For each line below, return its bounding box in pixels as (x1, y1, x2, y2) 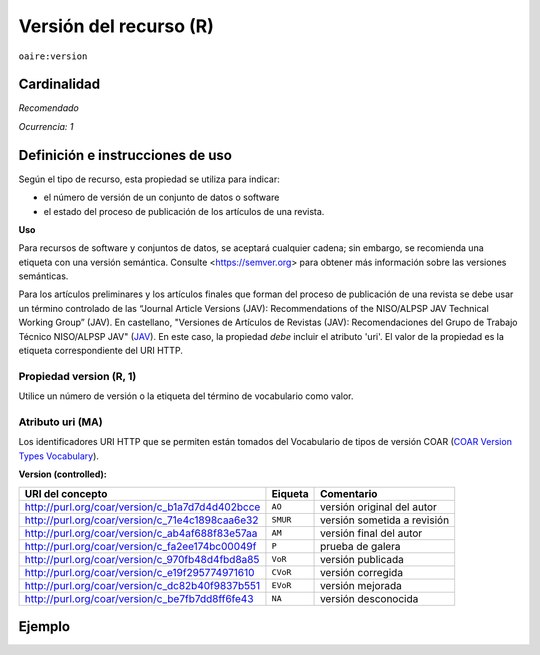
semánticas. (18, 270, 69, 282)
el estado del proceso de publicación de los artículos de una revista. (43, 205, 325, 217)
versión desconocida (320, 591, 419, 605)
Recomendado (18, 102, 80, 114)
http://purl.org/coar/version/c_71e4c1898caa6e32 (24, 513, 259, 527)
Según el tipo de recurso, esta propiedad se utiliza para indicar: (18, 173, 280, 185)
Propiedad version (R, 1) (18, 369, 137, 383)
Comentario (320, 486, 378, 500)
